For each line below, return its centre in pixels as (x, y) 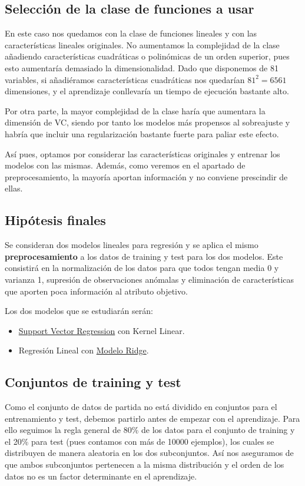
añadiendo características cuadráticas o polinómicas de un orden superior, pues (147, 56)
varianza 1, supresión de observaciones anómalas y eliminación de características (150, 279)
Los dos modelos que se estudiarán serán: (79, 311)
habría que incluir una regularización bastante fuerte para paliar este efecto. (142, 133)
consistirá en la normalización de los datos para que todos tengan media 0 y (142, 268)
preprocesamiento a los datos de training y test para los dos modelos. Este (144, 256)
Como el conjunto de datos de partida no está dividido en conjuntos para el (141, 407)
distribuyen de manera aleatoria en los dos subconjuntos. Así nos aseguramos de (149, 453)
